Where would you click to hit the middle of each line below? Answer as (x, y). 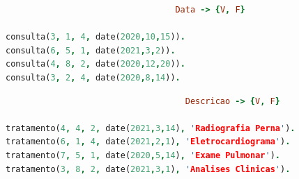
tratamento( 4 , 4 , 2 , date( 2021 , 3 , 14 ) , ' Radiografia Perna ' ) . (151, 128)
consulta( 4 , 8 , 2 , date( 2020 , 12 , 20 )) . (95, 64)
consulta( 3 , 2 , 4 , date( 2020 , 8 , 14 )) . (93, 77)
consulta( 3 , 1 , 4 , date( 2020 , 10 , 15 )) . (95, 37)
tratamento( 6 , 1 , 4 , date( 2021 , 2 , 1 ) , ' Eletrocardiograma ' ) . (148, 142)
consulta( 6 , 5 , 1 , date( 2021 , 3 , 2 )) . (91, 50)
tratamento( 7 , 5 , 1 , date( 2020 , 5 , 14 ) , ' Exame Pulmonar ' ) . (143, 155)
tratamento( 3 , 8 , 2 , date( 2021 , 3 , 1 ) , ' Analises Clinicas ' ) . (148, 169)
